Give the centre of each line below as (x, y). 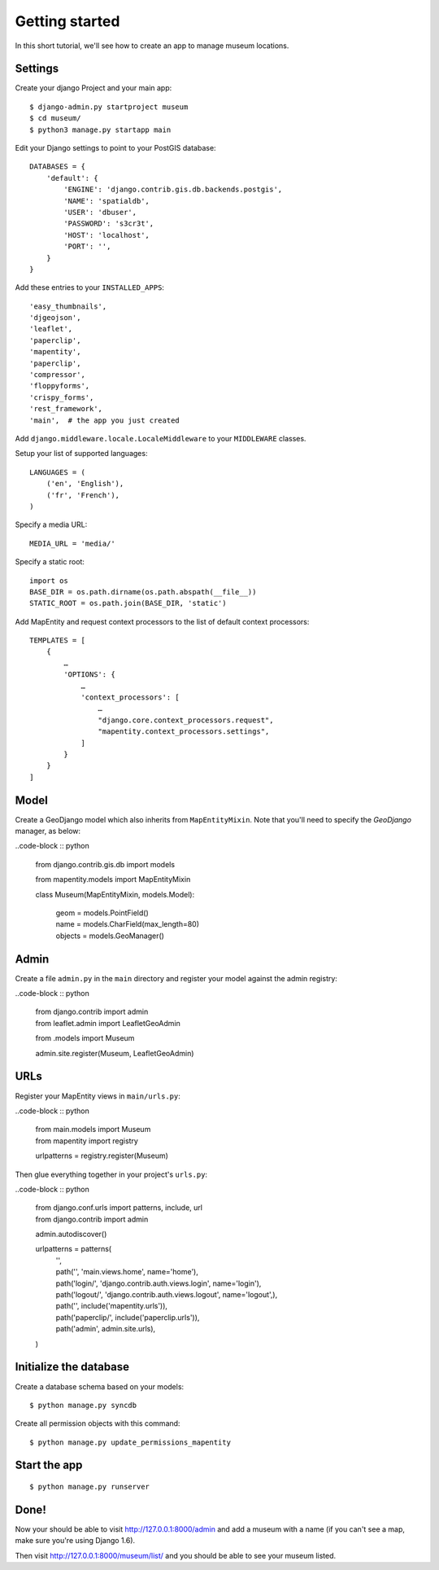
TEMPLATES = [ (57, 640)
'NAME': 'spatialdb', (107, 201)
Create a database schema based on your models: (100, 1386)
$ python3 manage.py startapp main (100, 129)
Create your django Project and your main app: (93, 88)
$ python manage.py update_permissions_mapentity (130, 1442)
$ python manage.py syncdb (83, 1405)
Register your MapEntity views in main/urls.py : (98, 1096)
